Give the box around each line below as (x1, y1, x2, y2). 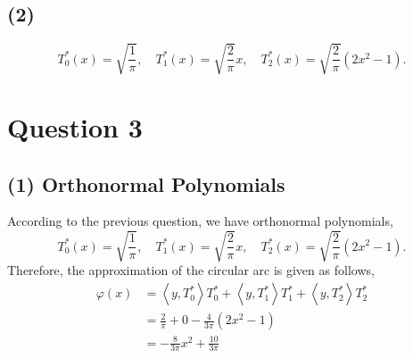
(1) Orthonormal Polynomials (7, 170, 285, 197)
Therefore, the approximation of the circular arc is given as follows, (7, 261, 375, 279)
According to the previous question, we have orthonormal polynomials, (7, 212, 393, 230)
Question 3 (7, 108, 143, 145)
